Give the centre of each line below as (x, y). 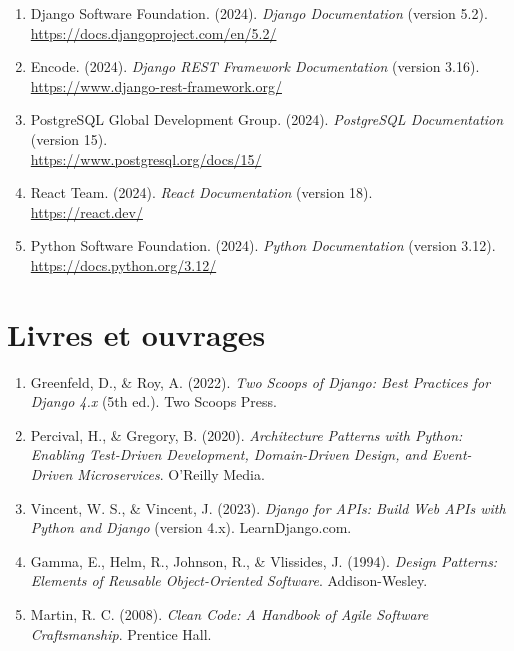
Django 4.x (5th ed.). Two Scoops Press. (153, 401)
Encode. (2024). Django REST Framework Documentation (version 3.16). (255, 66)
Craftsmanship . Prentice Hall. (121, 633)
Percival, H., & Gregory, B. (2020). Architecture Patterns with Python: (246, 434)
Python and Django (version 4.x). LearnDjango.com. (191, 527)
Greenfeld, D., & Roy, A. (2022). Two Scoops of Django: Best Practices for (260, 381)
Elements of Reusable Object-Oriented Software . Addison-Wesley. (229, 580)
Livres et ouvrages (136, 333)
